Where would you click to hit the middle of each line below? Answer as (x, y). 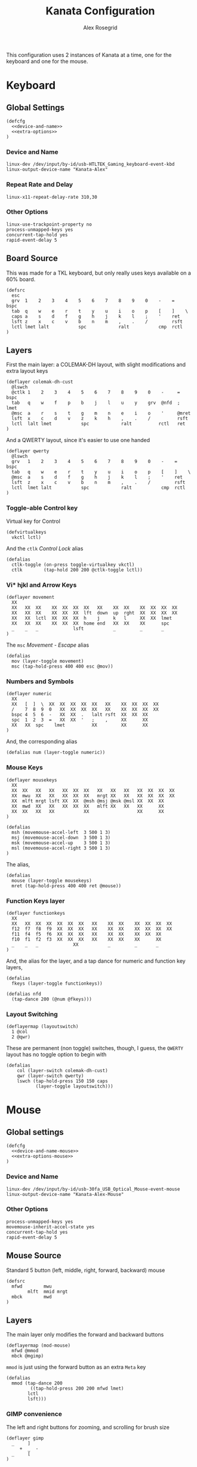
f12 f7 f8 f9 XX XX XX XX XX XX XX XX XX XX (92, 929)
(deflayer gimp (25, 1438)
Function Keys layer (36, 900)
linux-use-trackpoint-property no (49, 224)
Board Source (32, 258)
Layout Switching (32, 1014)
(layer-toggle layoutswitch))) (74, 1086)
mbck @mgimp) (28, 1356)
